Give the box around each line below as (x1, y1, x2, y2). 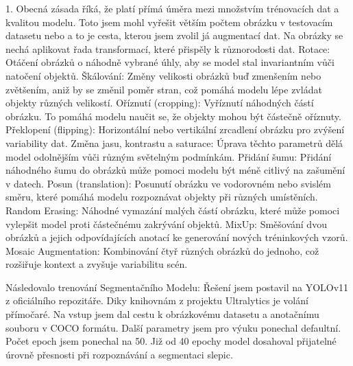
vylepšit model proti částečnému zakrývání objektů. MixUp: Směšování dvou (5, 216, 327, 231)
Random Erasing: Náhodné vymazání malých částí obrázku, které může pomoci (5, 203, 340, 217)
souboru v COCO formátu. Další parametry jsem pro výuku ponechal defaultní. (5, 320, 341, 334)
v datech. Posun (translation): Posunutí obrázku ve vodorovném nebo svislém (5, 176, 331, 190)
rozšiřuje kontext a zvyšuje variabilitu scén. (5, 257, 188, 271)
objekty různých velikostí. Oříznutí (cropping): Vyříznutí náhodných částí (5, 95, 314, 110)
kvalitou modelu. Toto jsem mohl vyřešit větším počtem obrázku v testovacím (5, 14, 333, 29)
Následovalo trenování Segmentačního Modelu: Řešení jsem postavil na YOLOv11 (5, 279, 349, 294)
